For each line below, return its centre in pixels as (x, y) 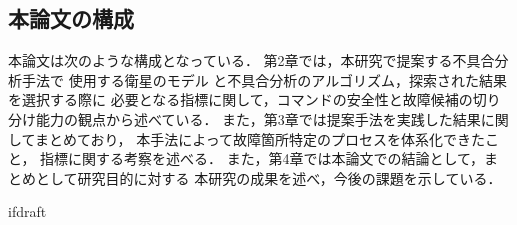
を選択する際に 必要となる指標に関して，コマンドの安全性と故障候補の (240, 99)
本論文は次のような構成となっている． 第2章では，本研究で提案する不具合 (251, 60)
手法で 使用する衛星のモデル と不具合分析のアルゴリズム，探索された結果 (264, 79)
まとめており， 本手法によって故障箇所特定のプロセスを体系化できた (260, 138)
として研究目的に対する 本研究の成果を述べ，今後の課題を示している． (268, 177)
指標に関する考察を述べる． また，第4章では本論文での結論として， (262, 158)
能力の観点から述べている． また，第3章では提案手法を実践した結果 (258, 118)
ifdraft (27, 211)
